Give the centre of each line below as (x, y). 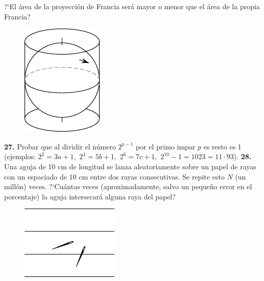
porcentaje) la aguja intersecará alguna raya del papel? (90, 196)
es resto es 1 (222, 146)
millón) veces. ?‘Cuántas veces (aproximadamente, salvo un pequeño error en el (128, 186)
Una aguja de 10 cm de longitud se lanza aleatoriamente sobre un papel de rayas (130, 166)
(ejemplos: (20, 156)
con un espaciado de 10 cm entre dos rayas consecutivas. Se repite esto (114, 176)
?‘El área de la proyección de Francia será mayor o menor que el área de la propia (132, 6)
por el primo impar (165, 146)
